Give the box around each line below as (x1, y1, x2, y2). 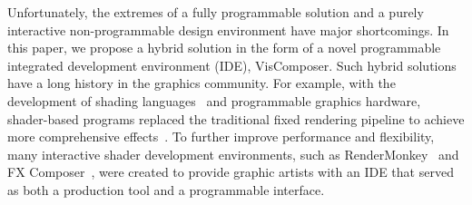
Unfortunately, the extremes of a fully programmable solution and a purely (7, 3, 424, 21)
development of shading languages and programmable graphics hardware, (7, 91, 421, 110)
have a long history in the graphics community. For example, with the (7, 73, 396, 93)
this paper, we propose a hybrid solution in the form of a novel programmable (7, 38, 441, 57)
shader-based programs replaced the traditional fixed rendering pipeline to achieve (7, 109, 465, 128)
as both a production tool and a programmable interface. (7, 180, 325, 199)
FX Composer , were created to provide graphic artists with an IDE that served (7, 162, 454, 181)
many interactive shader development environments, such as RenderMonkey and (7, 144, 459, 163)
